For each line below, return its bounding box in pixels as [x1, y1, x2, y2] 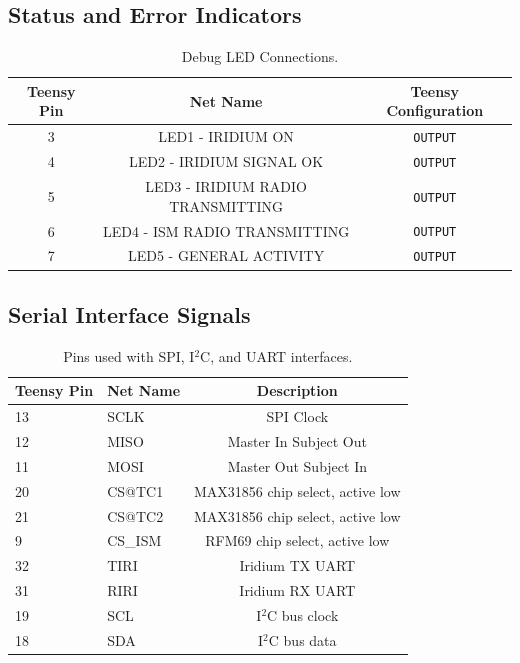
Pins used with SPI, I [63, 345, 195, 366]
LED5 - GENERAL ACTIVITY [127, 245, 325, 266]
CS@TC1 [107, 480, 164, 501]
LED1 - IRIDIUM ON [158, 126, 294, 147]
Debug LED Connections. [181, 46, 339, 67]
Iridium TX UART [239, 555, 356, 576]
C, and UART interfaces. [200, 345, 353, 366]
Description [256, 380, 338, 401]
